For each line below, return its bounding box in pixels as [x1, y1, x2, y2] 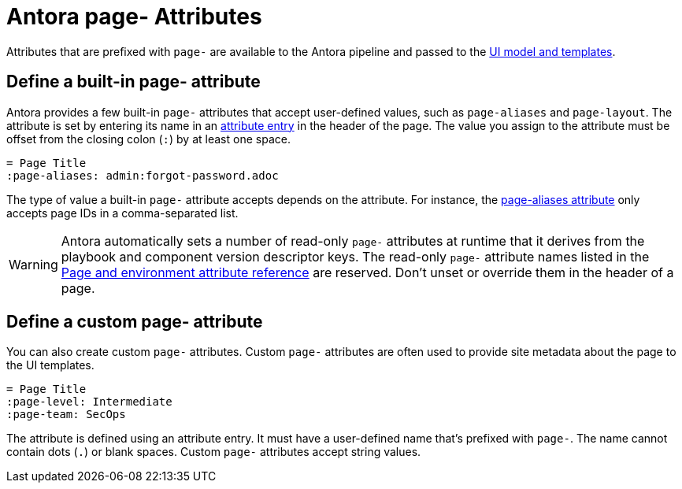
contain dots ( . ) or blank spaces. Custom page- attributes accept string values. [6, 445, 421, 459]
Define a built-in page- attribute [6, 72, 261, 92]
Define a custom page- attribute [6, 312, 263, 332]
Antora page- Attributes [6, 3, 262, 30]
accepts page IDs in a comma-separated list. [6, 206, 239, 220]
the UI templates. [6, 358, 95, 372]
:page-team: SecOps [6, 408, 126, 421]
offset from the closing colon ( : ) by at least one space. [6, 132, 291, 146]
